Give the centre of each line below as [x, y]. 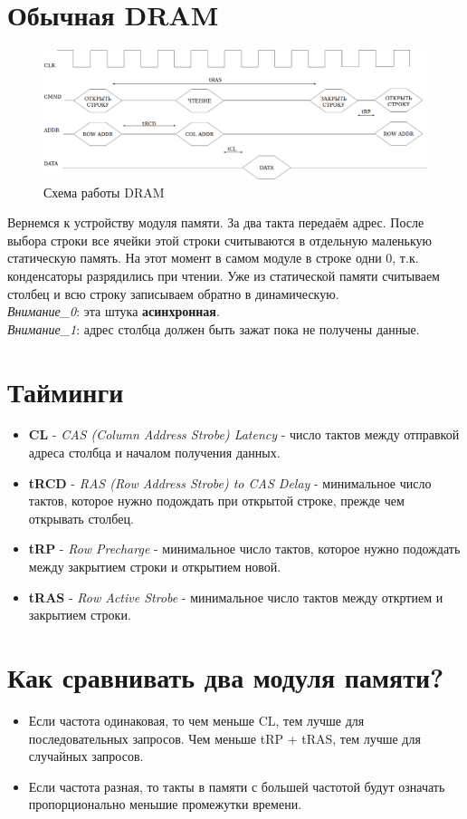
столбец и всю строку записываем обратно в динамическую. [173, 293]
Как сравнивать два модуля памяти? [226, 676]
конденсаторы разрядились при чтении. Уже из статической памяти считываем [224, 275]
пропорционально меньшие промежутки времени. [165, 804]
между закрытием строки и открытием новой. [155, 566]
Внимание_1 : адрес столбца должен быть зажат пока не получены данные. [214, 328]
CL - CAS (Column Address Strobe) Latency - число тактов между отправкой [244, 434]
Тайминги [66, 391]
